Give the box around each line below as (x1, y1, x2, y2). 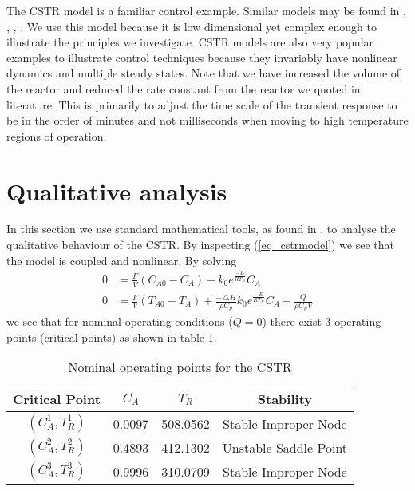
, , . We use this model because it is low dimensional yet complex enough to (6, 18, 377, 34)
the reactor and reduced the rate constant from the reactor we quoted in (6, 80, 361, 97)
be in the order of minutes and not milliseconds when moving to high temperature (6, 112, 409, 129)
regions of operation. (6, 127, 107, 144)
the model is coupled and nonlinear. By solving (6, 251, 237, 268)
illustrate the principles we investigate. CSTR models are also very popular (6, 34, 374, 50)
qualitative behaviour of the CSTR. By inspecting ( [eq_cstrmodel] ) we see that (6, 236, 395, 253)
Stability (257, 390, 313, 409)
